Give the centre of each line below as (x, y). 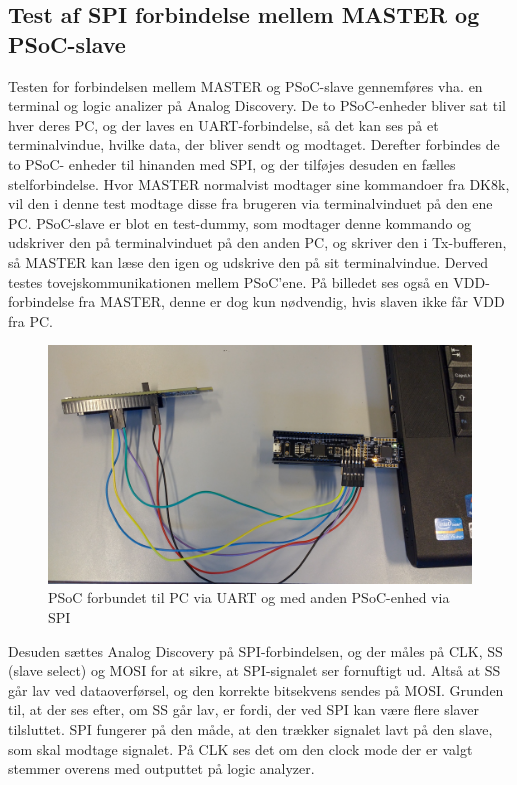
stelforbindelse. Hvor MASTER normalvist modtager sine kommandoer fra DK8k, (259, 183)
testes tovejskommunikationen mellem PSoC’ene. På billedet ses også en (228, 281)
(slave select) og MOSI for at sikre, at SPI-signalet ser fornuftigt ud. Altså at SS (254, 670)
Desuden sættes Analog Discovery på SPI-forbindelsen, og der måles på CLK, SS (255, 650)
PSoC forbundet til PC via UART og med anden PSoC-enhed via (249, 597)
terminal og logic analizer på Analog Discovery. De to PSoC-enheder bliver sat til (257, 105)
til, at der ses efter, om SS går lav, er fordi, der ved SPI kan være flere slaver (243, 709)
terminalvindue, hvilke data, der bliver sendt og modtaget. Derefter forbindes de (254, 144)
